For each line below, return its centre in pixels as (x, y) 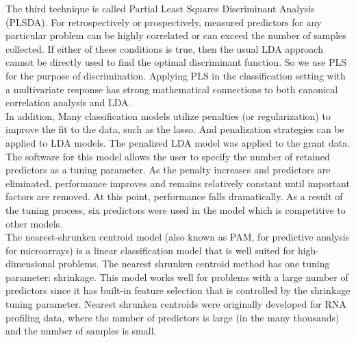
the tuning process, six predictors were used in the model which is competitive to (176, 209)
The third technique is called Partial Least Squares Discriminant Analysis (160, 8)
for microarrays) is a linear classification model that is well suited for (150, 250)
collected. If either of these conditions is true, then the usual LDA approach (164, 48)
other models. (34, 223)
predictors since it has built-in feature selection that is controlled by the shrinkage (178, 290)
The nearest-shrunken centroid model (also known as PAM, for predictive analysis (178, 237)
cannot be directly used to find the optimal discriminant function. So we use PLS (176, 62)
